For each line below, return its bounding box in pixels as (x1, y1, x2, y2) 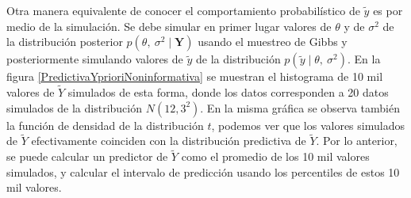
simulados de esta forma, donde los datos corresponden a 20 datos (67, 84, 389, 100)
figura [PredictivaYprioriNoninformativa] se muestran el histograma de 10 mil (6, 68, 383, 85)
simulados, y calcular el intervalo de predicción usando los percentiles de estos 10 (6, 163, 400, 180)
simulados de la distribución (6, 99, 143, 116)
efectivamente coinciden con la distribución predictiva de (31, 132, 306, 149)
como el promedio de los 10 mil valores (181, 148, 370, 165)
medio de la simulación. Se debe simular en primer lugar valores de (6, 17, 332, 34)
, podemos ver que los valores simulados (211, 116, 405, 133)
